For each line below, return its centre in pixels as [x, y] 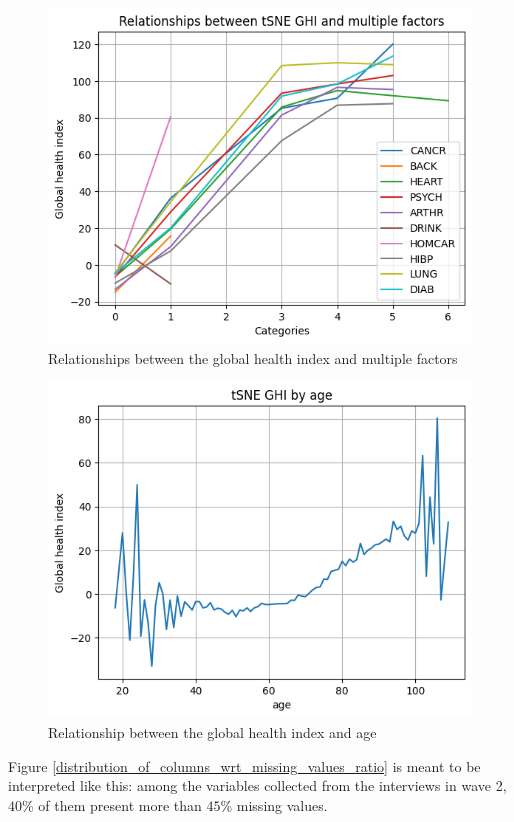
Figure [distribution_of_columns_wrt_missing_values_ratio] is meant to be [244, 765]
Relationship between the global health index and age [212, 731]
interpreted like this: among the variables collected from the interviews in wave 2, [257, 785]
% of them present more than [112, 804]
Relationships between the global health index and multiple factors [253, 357]
